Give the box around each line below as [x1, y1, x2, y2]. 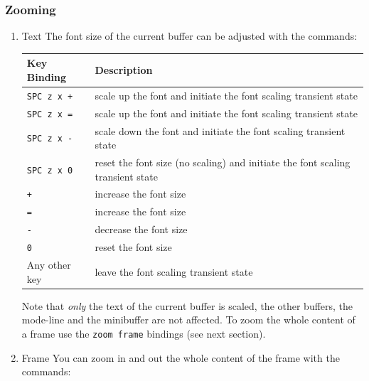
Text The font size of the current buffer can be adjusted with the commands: [21, 28, 358, 43]
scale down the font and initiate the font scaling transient [95, 123, 346, 138]
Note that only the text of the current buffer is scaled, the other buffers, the [21, 298, 353, 313]
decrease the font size [95, 222, 188, 237]
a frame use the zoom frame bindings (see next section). [21, 326, 266, 340]
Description [95, 63, 153, 77]
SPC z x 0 [26, 165, 73, 176]
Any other [26, 257, 71, 272]
